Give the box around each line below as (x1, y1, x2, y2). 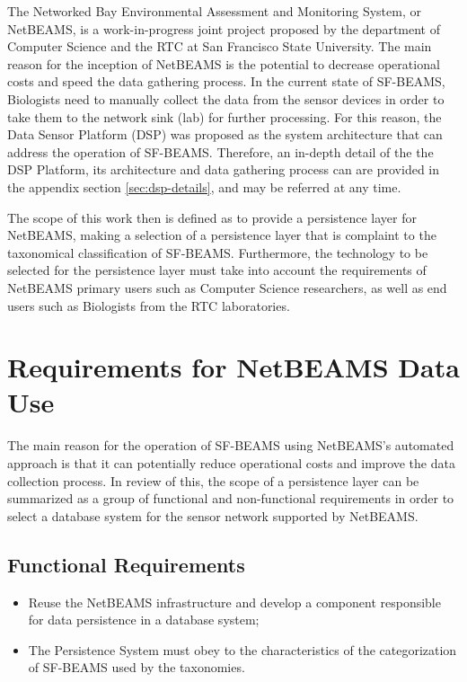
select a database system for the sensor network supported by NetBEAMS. (7, 506, 419, 525)
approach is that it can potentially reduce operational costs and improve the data (7, 454, 455, 472)
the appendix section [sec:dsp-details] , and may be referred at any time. (7, 177, 401, 196)
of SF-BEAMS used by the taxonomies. (28, 658, 245, 677)
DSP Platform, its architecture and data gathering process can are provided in (7, 160, 440, 179)
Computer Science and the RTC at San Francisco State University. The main (7, 37, 432, 56)
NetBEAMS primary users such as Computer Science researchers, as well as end (7, 278, 447, 297)
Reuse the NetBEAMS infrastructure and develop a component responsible (28, 592, 441, 611)
